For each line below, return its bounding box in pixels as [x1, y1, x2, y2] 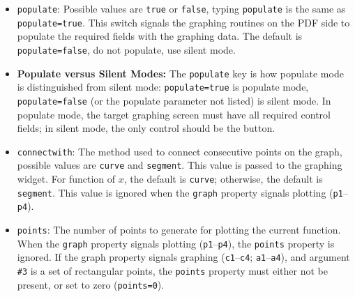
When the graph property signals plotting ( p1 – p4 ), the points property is [17, 236, 335, 250]
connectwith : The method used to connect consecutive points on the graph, [17, 144, 342, 158]
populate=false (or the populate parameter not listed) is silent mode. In [17, 93, 331, 107]
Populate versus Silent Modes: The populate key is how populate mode [17, 66, 344, 80]
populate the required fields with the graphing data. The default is [17, 29, 303, 43]
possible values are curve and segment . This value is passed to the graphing [17, 158, 342, 172]
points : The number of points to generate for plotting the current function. [17, 222, 341, 236]
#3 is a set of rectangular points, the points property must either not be [17, 263, 328, 277]
